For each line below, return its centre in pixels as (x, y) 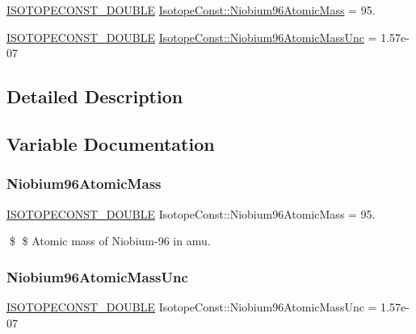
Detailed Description (95, 96)
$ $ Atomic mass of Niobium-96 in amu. (110, 241)
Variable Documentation (111, 143)
